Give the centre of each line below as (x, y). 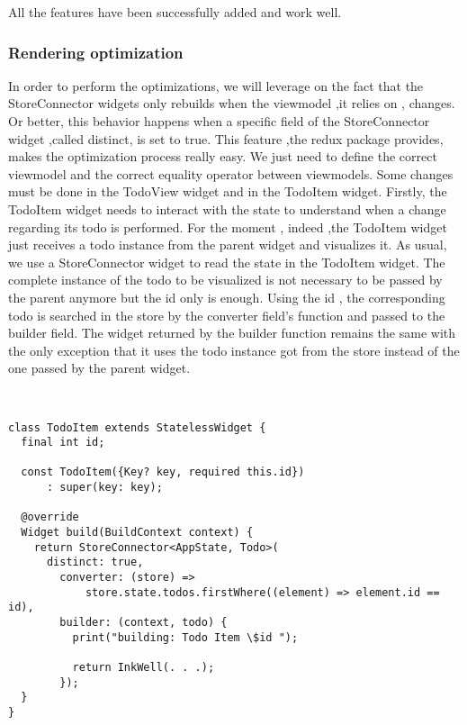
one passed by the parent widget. (99, 368)
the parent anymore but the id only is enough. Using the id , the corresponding (227, 297)
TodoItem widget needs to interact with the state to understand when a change (227, 208)
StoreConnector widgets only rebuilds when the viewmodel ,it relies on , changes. (232, 103)
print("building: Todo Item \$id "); (185, 637)
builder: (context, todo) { (144, 623)
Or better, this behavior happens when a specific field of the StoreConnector (219, 121)
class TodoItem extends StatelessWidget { (137, 427)
